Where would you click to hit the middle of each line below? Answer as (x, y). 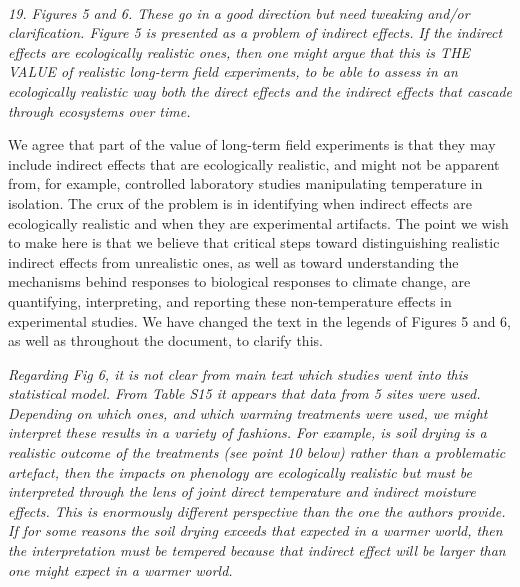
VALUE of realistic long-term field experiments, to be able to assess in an (233, 71)
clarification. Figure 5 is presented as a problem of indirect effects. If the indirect (255, 32)
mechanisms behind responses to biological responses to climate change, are (239, 281)
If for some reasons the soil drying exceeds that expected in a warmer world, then (255, 530)
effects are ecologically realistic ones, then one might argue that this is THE (239, 51)
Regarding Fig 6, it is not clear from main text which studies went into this (238, 373)
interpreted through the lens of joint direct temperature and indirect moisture (242, 491)
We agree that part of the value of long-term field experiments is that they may (252, 144)
